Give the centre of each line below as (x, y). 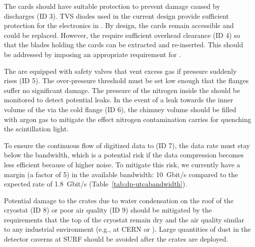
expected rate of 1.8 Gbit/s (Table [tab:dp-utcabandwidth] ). (96, 184)
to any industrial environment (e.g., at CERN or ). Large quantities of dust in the (127, 229)
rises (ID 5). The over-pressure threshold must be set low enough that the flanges (126, 80)
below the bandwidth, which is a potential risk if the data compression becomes (124, 155)
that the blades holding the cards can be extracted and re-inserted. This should (124, 45)
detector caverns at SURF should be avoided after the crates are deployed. (116, 239)
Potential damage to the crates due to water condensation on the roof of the (119, 200)
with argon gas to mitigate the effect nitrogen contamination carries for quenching (128, 119)
